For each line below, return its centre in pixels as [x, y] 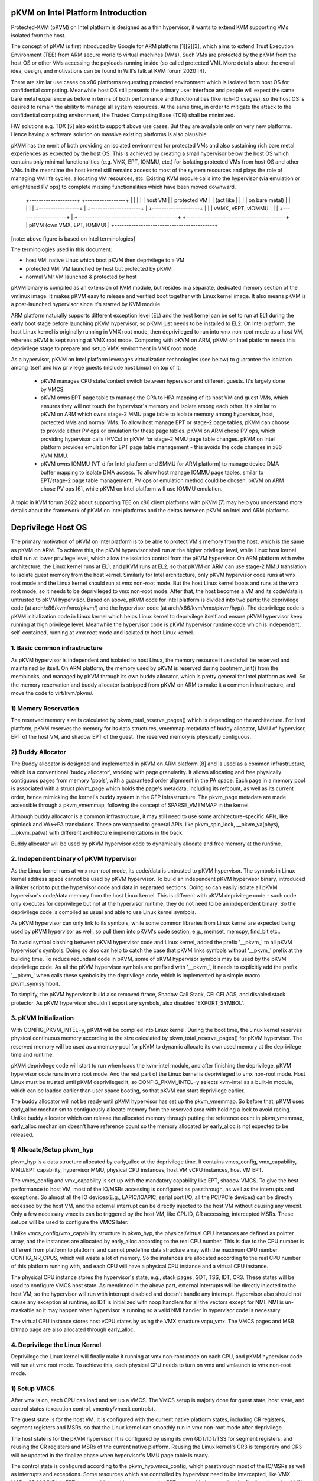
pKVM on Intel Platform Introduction [79, 13]
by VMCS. [53, 389]
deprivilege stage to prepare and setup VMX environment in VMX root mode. [104, 348]
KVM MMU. [54, 456]
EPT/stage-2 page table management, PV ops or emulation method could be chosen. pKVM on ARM [162, 480]
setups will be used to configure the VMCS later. [70, 1222]
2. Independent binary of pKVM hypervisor [74, 859]
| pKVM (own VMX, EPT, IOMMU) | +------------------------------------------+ [122, 225]
